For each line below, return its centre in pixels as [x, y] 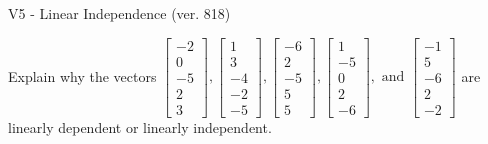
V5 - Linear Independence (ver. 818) [119, 13]
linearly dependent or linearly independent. [140, 126]
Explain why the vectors [82, 75]
